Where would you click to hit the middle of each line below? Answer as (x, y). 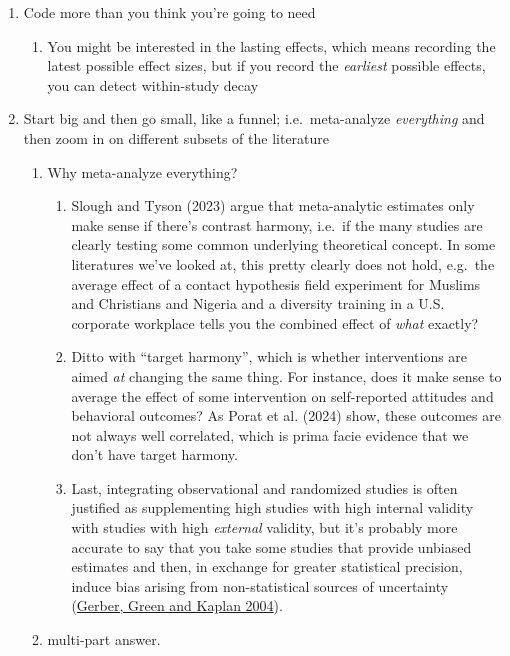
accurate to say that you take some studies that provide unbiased (271, 546)
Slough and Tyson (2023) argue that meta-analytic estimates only (273, 205)
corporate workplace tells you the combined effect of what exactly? (275, 322)
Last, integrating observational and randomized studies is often (264, 487)
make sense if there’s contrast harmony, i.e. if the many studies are (277, 224)
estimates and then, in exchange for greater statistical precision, (267, 566)
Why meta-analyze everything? (142, 171)
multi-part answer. (104, 639)
